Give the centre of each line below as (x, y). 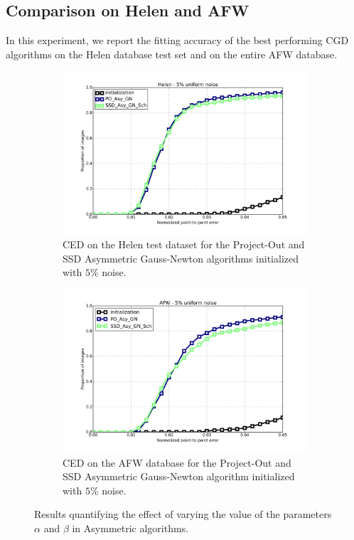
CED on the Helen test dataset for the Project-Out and (184, 244)
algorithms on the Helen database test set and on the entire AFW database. (172, 54)
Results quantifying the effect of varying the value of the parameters (183, 514)
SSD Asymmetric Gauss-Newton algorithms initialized (181, 258)
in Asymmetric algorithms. (130, 528)
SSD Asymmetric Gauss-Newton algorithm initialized (179, 476)
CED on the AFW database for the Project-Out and (177, 462)
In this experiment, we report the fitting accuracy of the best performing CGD (177, 40)
